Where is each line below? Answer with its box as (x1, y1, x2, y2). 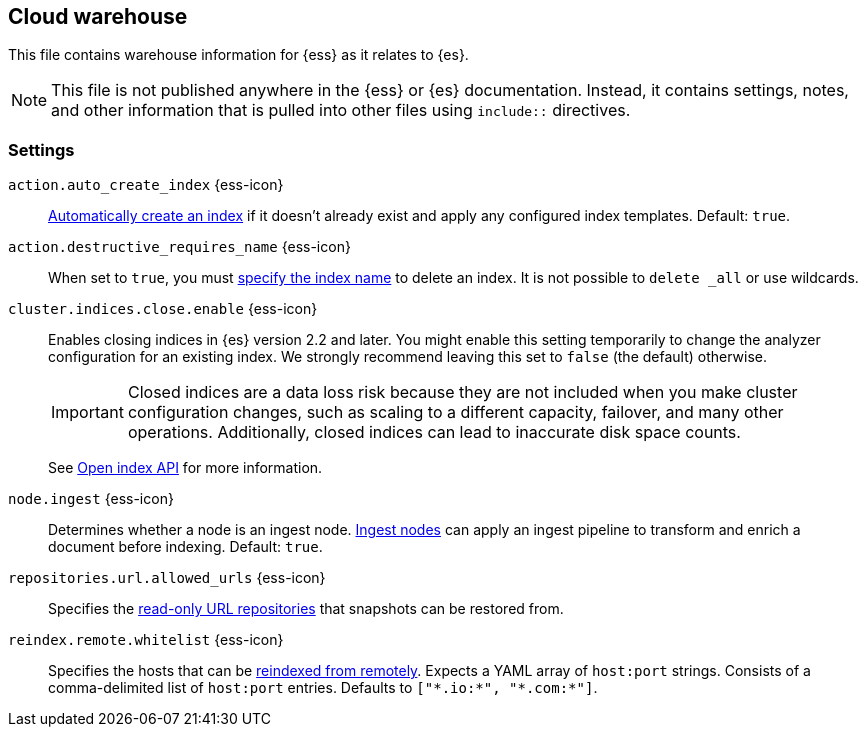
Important (51, 402, 124, 423)
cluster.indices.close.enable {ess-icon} (8, 300, 318, 318)
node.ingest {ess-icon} (8, 490, 174, 508)
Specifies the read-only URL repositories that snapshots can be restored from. (48, 600, 564, 618)
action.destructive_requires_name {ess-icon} (8, 238, 351, 256)
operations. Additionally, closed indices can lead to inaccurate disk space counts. (127, 422, 741, 443)
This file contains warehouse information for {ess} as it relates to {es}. (8, 46, 469, 64)
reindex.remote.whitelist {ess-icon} (8, 631, 284, 649)
